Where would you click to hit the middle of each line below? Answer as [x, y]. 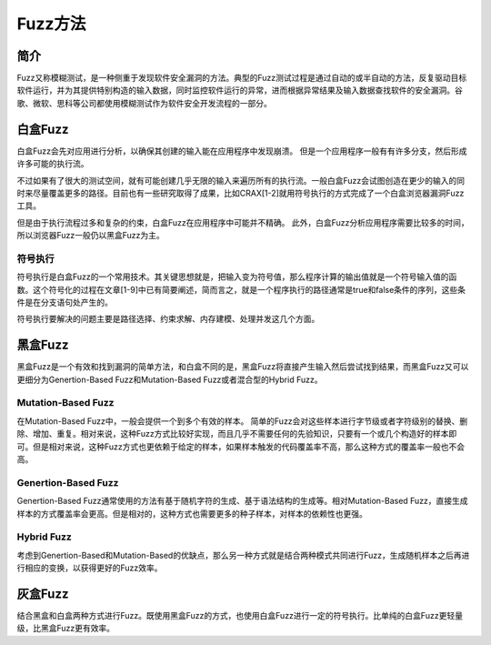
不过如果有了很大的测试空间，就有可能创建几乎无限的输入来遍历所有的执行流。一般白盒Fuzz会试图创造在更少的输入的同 [241, 180]
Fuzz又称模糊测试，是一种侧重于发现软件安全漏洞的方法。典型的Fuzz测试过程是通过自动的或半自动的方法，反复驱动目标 [242, 78]
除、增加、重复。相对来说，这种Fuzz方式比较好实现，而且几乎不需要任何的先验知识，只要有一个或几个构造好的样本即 [237, 434]
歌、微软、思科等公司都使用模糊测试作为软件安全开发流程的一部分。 [144, 103]
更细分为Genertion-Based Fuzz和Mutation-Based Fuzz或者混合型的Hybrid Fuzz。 [170, 379]
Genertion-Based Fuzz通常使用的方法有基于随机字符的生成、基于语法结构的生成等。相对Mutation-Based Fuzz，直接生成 [242, 501]
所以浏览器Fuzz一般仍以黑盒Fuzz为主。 [91, 236]
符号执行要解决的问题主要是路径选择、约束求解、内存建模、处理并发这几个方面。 [168, 319]
